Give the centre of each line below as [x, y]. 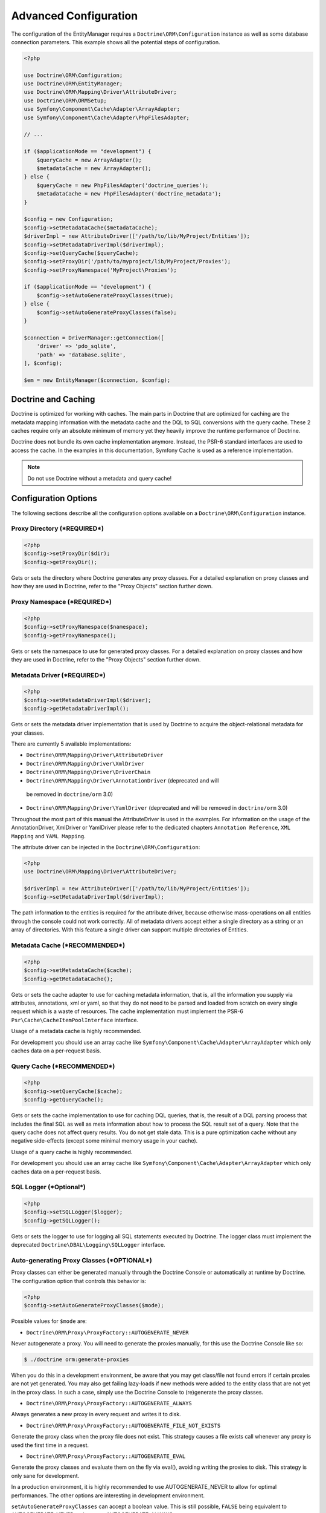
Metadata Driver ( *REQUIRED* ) [58, 675]
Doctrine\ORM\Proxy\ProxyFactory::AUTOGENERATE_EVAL [106, 1456]
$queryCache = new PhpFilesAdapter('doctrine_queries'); [123, 185]
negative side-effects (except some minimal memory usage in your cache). [104, 1141]
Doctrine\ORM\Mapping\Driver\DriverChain [88, 772]
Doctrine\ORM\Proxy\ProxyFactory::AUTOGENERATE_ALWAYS [109, 1403]
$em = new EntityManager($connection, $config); [97, 380]
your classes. [28, 733]
